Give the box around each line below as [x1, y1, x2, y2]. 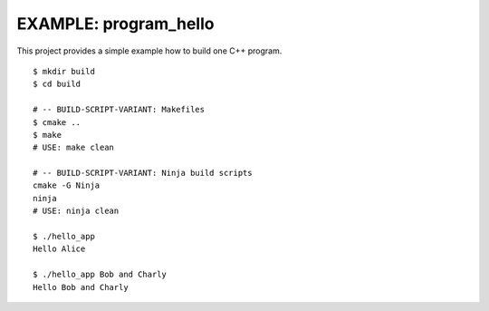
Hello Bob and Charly [33, 282, 129, 292]
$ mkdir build [33, 66, 95, 76]
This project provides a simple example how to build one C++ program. [16, 45, 283, 56]
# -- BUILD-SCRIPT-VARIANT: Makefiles [33, 104, 206, 115]
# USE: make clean [33, 142, 115, 153]
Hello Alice [33, 244, 86, 254]
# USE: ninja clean [33, 206, 120, 217]
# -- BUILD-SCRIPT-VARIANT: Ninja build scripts [33, 168, 253, 179]
